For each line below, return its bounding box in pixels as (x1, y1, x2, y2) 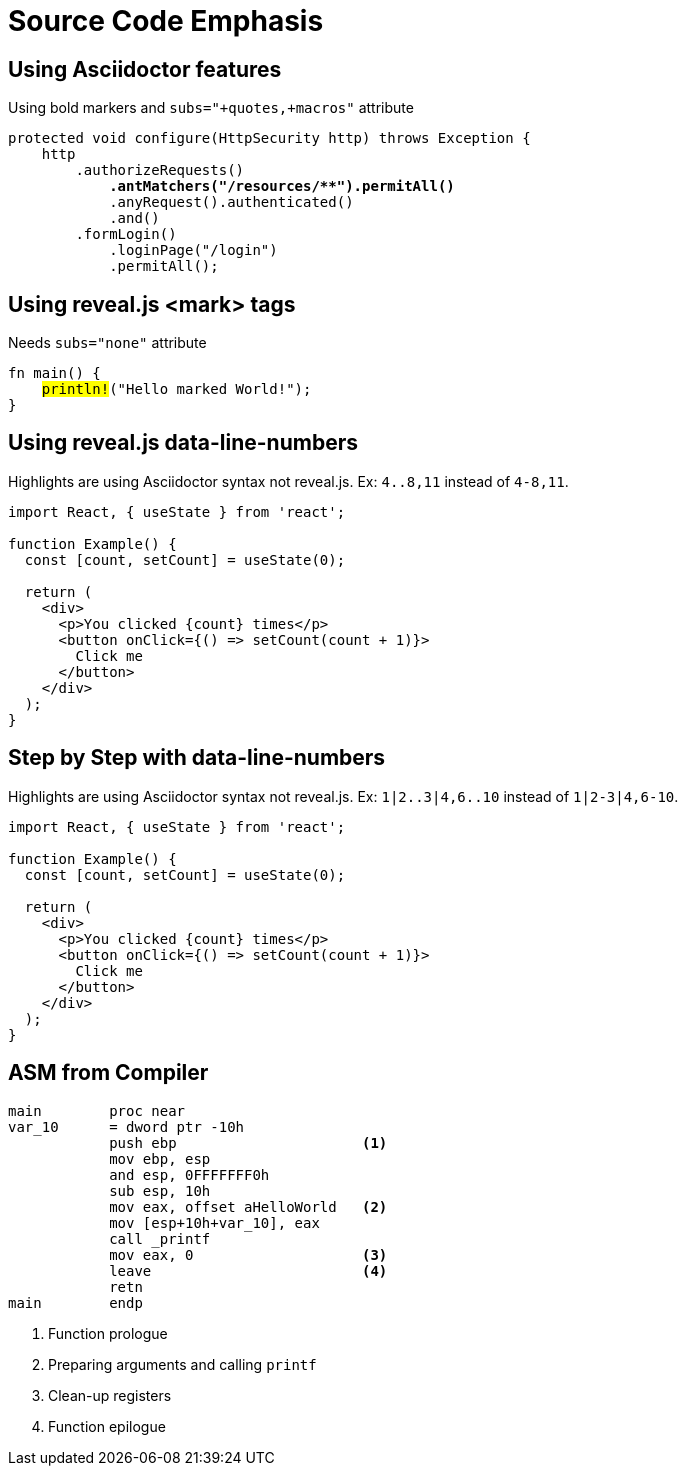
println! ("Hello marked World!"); (41, 381, 312, 398)
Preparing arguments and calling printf (48, 1355, 317, 1373)
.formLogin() (75, 226, 177, 243)
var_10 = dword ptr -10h (8, 1118, 245, 1135)
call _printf (109, 1230, 211, 1247)
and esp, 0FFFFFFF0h (109, 1166, 270, 1183)
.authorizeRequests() (75, 162, 245, 179)
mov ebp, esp (109, 1150, 211, 1167)
